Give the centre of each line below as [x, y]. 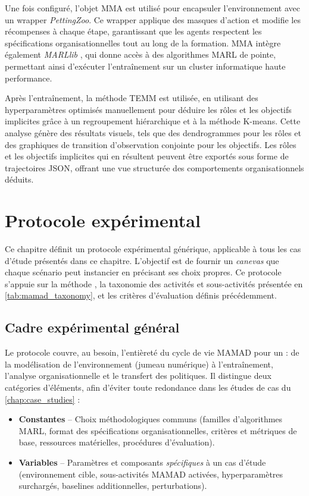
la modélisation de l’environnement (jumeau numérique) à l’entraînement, [139, 364]
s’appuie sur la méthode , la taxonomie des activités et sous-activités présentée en [154, 283]
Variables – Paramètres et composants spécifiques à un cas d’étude [142, 462]
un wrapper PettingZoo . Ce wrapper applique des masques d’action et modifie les [153, 19]
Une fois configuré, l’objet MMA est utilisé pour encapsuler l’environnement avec [152, 8]
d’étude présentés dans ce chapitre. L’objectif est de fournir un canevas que [142, 260]
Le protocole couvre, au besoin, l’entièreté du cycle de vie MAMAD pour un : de [152, 352]
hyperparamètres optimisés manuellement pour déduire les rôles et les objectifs [148, 109]
